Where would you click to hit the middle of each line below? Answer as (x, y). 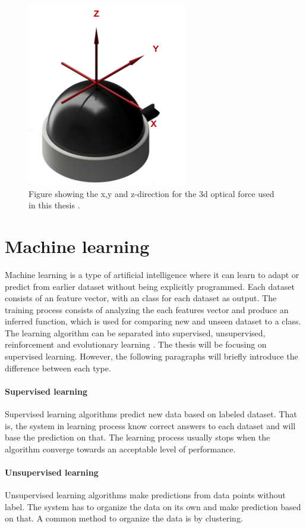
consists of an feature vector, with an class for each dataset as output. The (141, 298)
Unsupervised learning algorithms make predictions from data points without (145, 495)
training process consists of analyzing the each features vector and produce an (147, 309)
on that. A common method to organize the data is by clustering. (124, 518)
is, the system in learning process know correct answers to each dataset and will (150, 425)
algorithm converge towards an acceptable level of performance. (120, 449)
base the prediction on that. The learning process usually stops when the (138, 437)
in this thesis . (54, 205)
